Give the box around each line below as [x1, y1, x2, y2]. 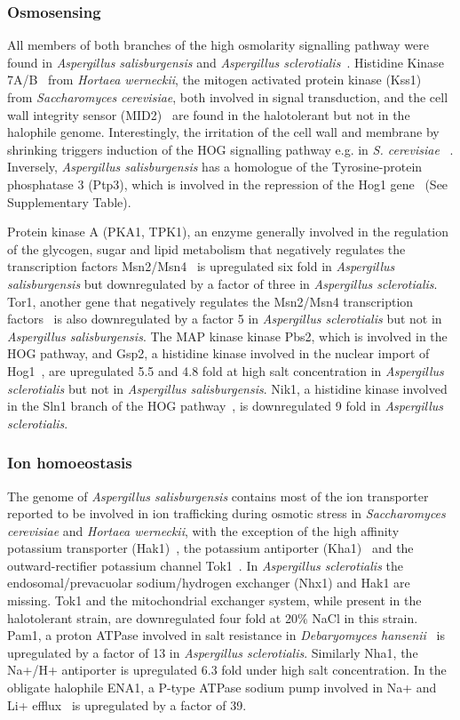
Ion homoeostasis [7, 452, 132, 474]
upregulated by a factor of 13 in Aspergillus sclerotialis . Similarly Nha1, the [7, 643, 418, 661]
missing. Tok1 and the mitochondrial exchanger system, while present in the [7, 591, 422, 610]
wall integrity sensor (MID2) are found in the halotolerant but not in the [7, 105, 410, 124]
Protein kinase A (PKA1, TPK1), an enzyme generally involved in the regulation [7, 222, 449, 241]
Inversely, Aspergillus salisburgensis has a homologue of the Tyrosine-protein [7, 157, 423, 176]
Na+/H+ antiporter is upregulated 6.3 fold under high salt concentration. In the [7, 660, 447, 679]
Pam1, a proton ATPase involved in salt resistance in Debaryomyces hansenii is [7, 626, 445, 644]
